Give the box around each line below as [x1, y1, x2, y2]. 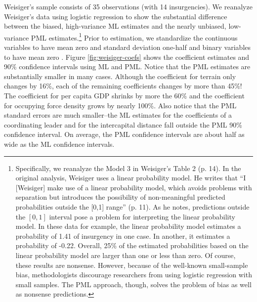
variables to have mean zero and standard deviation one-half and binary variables [4, 42, 251, 52]
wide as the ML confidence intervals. [4, 138, 115, 149]
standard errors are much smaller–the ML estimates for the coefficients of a [4, 110, 232, 120]
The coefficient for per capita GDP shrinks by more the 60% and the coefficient [4, 90, 245, 100]
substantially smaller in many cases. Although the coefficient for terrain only [4, 71, 236, 81]
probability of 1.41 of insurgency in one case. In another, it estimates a [15, 230, 230, 241]
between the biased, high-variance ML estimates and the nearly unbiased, [4, 21, 226, 31]
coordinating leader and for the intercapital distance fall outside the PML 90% [4, 119, 242, 129]
